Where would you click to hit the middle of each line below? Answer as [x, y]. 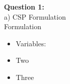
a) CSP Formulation [35, 16]
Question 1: [24, 7]
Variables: [31, 43]
